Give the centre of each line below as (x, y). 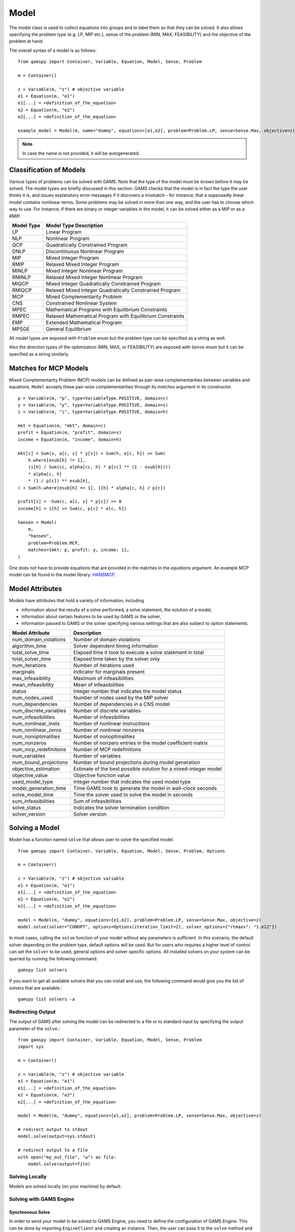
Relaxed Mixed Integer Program (82, 265)
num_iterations (29, 665)
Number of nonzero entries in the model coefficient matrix (141, 743)
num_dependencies (35, 704)
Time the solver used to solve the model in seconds (133, 794)
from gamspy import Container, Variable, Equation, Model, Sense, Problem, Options (122, 851)
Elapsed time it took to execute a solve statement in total (139, 652)
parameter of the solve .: (34, 1028)
